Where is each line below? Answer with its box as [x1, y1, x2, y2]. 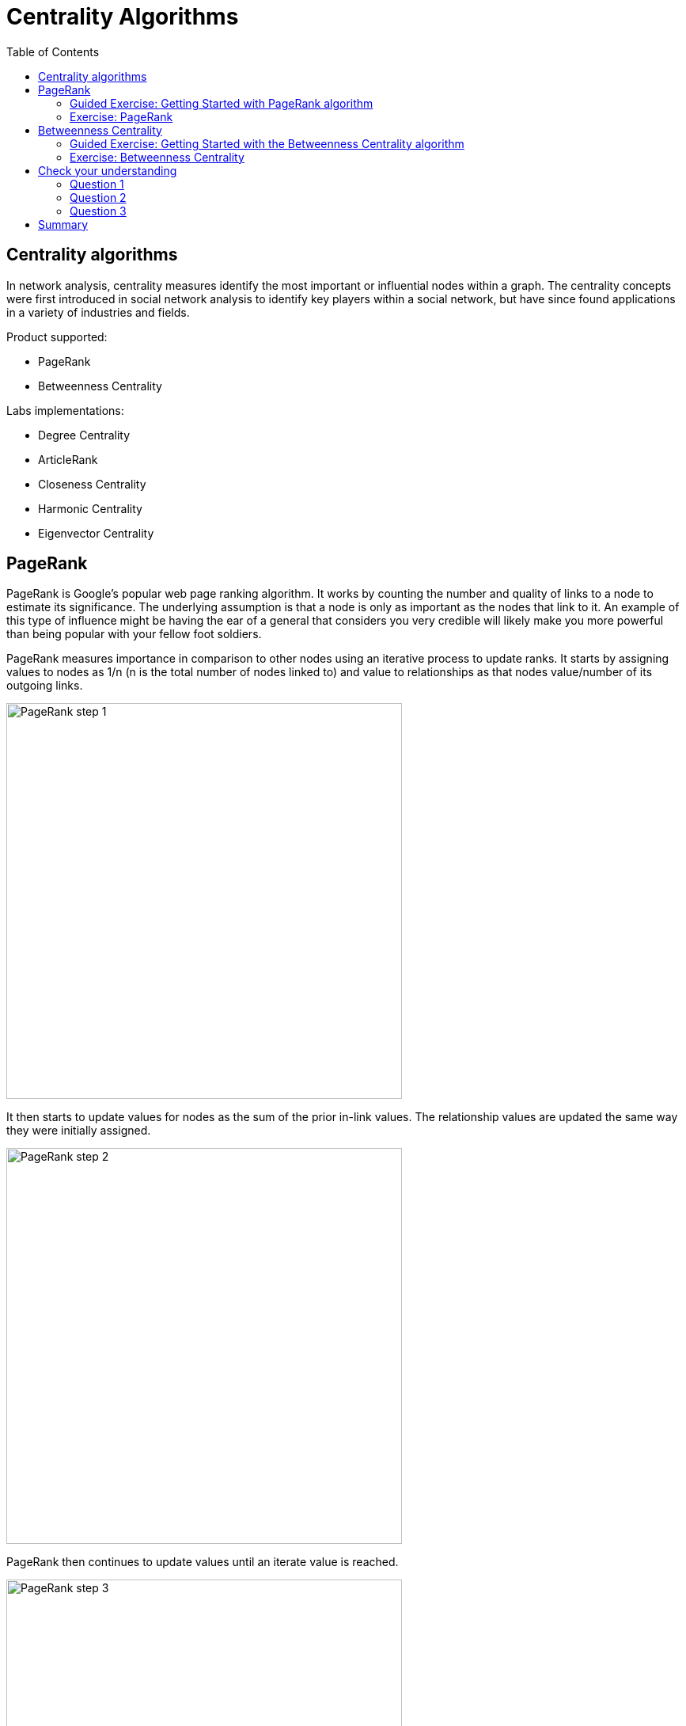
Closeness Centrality [38, 477, 146, 491]
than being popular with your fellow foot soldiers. [6, 627, 262, 641]
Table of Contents [6, 44, 100, 59]
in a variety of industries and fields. [6, 305, 190, 319]
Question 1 [70, 177, 124, 191]
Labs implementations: [6, 403, 124, 417]
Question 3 [70, 203, 127, 218]
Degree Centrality [38, 428, 131, 442]
